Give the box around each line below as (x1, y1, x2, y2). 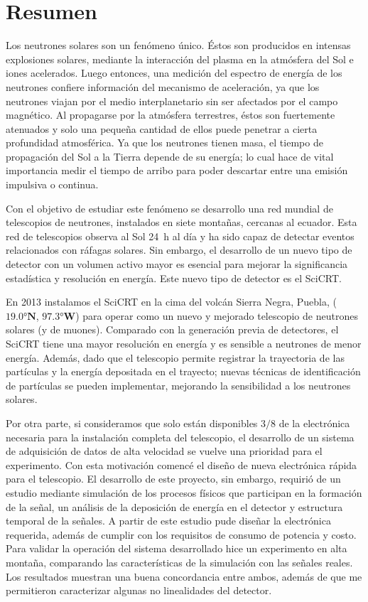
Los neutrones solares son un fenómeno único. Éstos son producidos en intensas (6, 38, 351, 53)
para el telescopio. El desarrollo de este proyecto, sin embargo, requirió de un (6, 471, 341, 486)
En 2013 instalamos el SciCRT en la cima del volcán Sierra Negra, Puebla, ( (6, 294, 337, 309)
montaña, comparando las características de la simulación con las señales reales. (6, 554, 353, 569)
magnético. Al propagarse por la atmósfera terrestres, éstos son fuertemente (6, 107, 335, 122)
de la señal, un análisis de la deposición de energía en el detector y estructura (6, 499, 343, 514)
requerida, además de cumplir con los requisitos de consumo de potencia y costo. (6, 527, 357, 542)
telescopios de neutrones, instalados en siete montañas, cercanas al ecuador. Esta (6, 215, 357, 230)
